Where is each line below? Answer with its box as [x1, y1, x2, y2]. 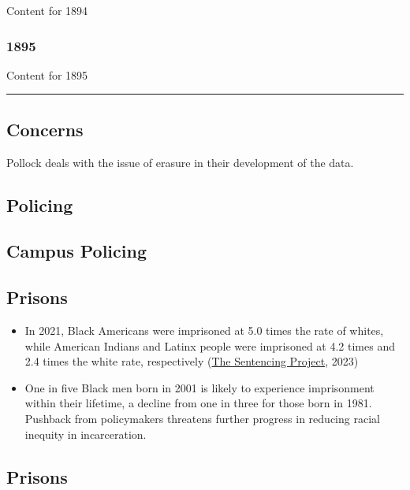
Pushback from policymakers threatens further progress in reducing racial [24, 410, 380, 426]
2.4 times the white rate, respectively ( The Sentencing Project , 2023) [24, 353, 359, 369]
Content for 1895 [6, 66, 88, 83]
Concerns [6, 117, 84, 141]
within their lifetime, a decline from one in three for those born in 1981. [24, 395, 372, 411]
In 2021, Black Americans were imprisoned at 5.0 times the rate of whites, [24, 321, 384, 338]
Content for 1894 [6, 2, 88, 18]
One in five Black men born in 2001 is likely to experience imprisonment [24, 379, 375, 395]
